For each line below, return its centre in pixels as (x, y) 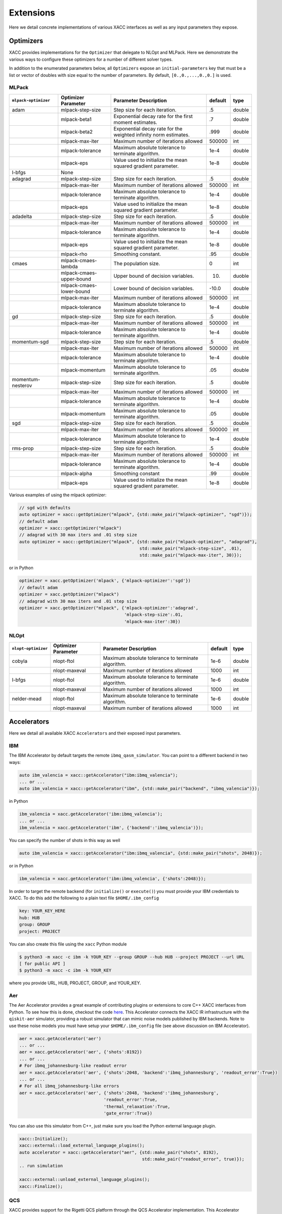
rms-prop (23, 448)
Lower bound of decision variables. (154, 288)
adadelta (22, 216)
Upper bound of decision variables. (154, 276)
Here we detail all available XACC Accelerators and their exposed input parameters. (95, 733)
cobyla (20, 661)
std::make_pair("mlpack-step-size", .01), (191, 548)
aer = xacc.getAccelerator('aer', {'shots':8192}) (81, 1052)
